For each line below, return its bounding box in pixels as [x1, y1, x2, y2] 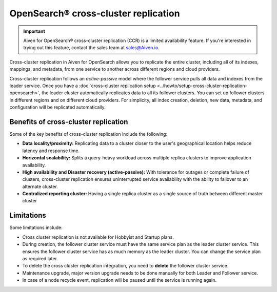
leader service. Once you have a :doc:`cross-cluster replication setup [9, 82, 156, 89]
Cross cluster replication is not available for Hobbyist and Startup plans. [22, 234, 174, 240]
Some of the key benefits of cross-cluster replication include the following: [9, 131, 168, 137]
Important [23, 28, 46, 34]
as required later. [22, 255, 58, 261]
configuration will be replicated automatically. [9, 104, 106, 110]
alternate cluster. [22, 183, 58, 190]
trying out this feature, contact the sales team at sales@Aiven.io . [23, 45, 160, 51]
